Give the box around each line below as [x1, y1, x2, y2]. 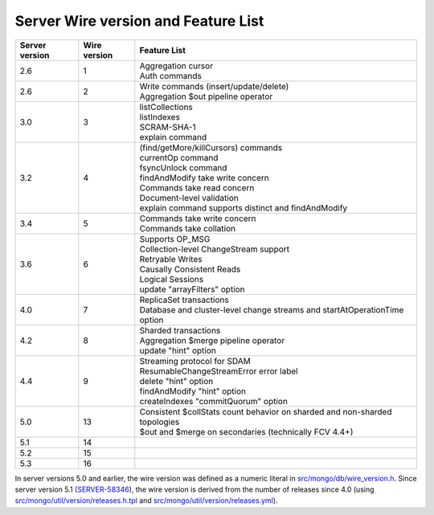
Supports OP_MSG [139, 233, 211, 244]
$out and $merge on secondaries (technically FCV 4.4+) [139, 426, 354, 437]
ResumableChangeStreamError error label [139, 366, 298, 377]
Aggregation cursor [139, 60, 213, 72]
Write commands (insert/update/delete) [139, 80, 289, 92]
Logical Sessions [139, 273, 204, 284]
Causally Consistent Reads [139, 264, 241, 275]
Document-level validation [139, 192, 239, 203]
